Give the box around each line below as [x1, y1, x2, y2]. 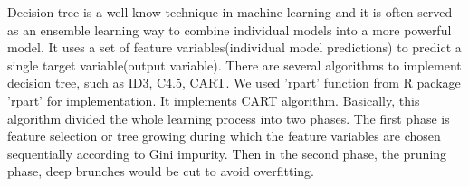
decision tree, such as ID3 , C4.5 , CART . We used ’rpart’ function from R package [7, 73, 461, 92]
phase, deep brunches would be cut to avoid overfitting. [7, 162, 314, 181]
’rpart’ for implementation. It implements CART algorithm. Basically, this [7, 90, 420, 109]
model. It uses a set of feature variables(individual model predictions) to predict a [7, 38, 462, 57]
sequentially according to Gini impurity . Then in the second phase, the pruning [7, 144, 447, 163]
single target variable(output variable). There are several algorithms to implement [7, 55, 462, 74]
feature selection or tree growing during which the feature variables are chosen [7, 126, 441, 145]
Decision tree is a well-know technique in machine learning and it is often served [7, 3, 453, 21]
